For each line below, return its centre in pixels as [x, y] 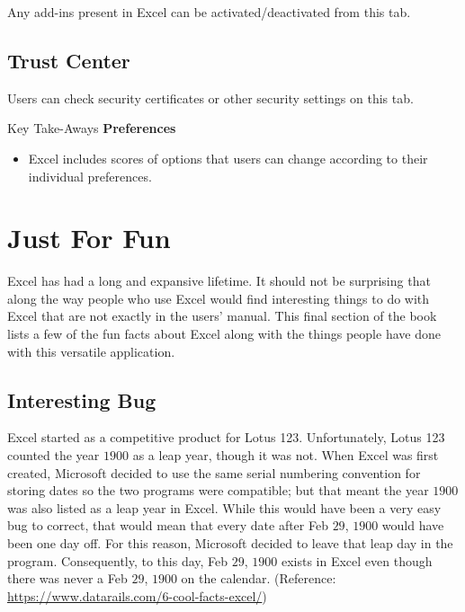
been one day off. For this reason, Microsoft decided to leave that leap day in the [230, 543]
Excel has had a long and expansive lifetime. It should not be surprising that [219, 281]
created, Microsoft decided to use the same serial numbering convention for [214, 472]
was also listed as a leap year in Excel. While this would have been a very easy [224, 507]
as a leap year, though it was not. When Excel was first [286, 455]
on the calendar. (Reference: [259, 578]
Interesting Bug [82, 399]
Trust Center [69, 60]
